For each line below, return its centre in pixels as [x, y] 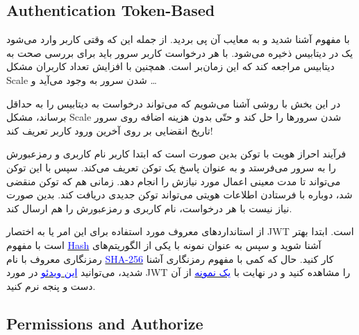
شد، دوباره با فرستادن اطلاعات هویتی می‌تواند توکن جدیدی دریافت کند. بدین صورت [179, 195]
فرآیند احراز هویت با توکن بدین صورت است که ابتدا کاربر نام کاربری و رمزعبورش [176, 154]
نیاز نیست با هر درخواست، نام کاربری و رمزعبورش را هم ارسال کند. [149, 208]
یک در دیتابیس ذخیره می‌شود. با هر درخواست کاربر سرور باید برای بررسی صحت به [180, 52]
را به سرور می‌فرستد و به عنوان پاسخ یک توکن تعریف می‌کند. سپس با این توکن [171, 167]
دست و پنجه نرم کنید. [51, 285]
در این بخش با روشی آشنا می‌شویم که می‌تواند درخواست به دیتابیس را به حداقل [174, 103]
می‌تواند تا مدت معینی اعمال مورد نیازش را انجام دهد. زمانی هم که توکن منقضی [174, 181]
